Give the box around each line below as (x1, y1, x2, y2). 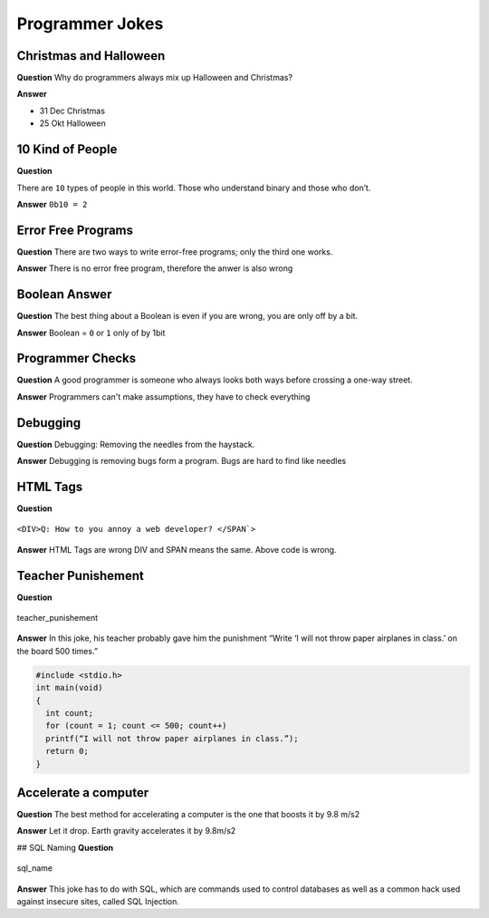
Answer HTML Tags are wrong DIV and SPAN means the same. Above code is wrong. (16, 544, 337, 555)
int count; (45, 708, 94, 719)
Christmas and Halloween (16, 48, 166, 63)
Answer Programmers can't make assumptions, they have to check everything (16, 391, 311, 402)
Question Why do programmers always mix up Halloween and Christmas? (16, 72, 293, 83)
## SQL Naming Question (16, 842, 114, 853)
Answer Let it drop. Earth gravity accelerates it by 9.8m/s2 (16, 826, 236, 836)
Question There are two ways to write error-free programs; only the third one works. (16, 246, 333, 257)
